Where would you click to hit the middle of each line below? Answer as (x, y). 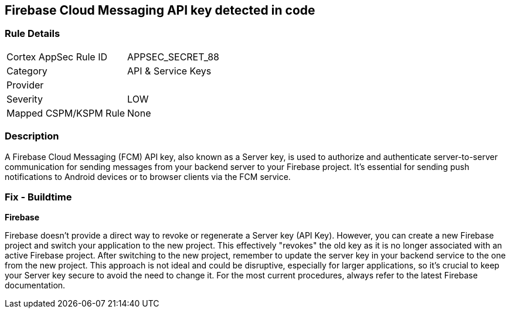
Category (27, 71)
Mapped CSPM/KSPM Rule (66, 113)
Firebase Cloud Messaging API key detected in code (160, 10)
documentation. (35, 285)
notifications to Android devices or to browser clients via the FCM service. (148, 176)
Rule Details (33, 34)
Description (32, 136)
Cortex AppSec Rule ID (57, 57)
